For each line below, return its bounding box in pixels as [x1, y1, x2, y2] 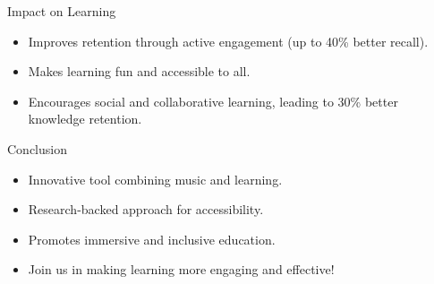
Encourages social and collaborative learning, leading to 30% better [28, 91, 398, 110]
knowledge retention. [28, 109, 142, 128]
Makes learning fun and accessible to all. [28, 62, 251, 81]
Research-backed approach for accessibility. [28, 200, 264, 219]
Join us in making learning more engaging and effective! [28, 260, 335, 279]
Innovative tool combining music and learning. [28, 169, 283, 188]
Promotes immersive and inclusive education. [28, 229, 276, 248]
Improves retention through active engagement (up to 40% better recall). [28, 31, 429, 50]
